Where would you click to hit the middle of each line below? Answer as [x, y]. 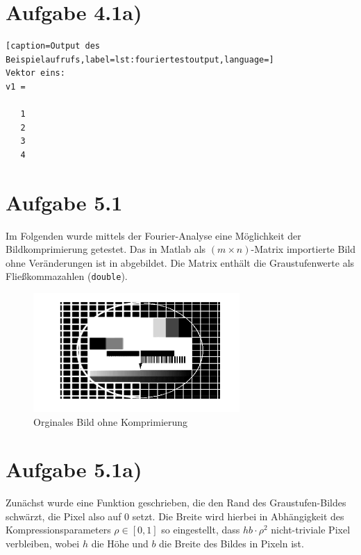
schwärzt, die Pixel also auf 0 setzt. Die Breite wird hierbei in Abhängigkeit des [175, 516]
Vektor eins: [35, 73]
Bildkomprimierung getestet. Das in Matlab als [106, 249]
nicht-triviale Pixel [311, 530]
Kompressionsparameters [58, 530]
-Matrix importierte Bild [303, 249]
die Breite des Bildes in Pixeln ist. [232, 543]
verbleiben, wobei [43, 543]
